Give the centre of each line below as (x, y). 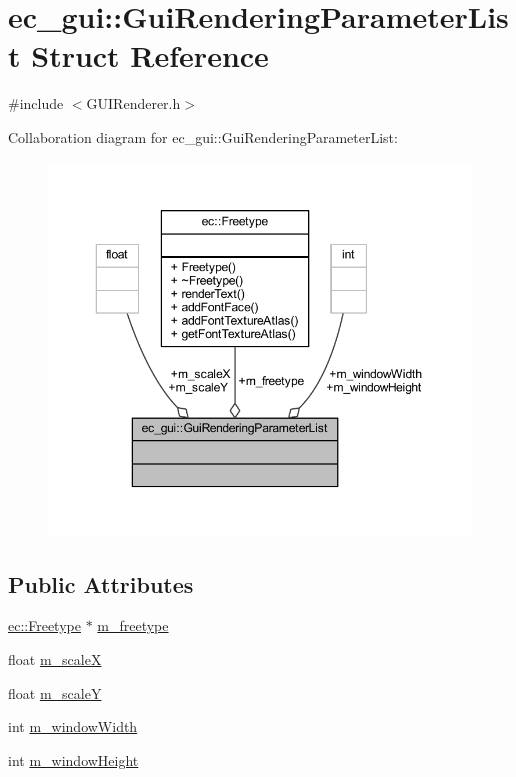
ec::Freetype (44, 625)
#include (36, 103)
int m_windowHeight (73, 759)
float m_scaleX (55, 658)
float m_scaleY (55, 692)
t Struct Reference (138, 55)
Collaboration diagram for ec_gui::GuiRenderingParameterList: (203, 136)
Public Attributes (101, 583)
